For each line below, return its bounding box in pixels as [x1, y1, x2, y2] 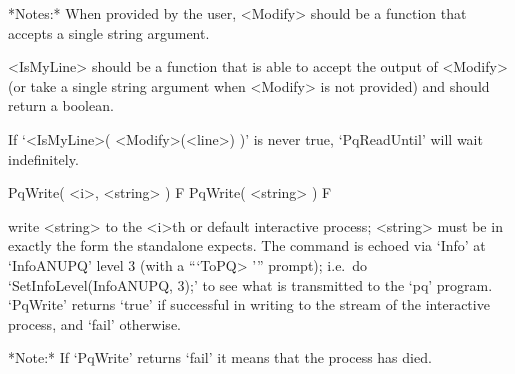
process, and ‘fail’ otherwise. [8, 313, 181, 334]
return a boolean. [8, 95, 114, 116]
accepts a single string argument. [8, 22, 210, 43]
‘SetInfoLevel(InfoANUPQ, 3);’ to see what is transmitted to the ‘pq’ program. [8, 274, 493, 295]
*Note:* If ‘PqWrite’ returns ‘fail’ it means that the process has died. [8, 347, 432, 368]
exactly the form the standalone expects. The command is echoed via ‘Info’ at [8, 235, 486, 256]
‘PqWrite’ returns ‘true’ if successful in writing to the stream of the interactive [8, 294, 490, 315]
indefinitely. [8, 148, 79, 169]
